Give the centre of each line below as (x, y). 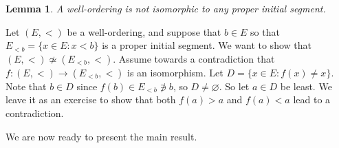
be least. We (306, 86)
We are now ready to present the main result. (101, 136)
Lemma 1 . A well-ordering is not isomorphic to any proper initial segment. (166, 8)
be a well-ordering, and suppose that (144, 31)
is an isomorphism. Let (175, 72)
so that (265, 31)
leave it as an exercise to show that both (91, 99)
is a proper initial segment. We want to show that (207, 45)
